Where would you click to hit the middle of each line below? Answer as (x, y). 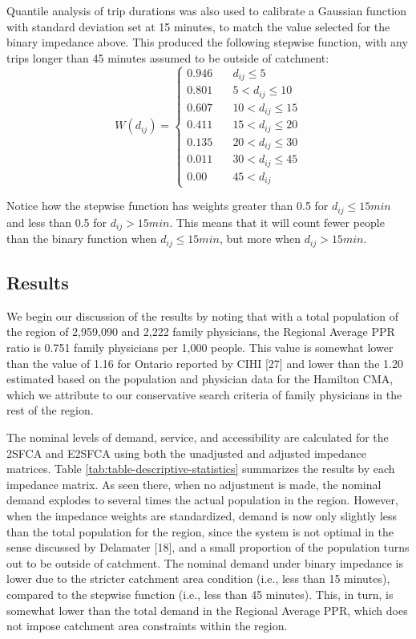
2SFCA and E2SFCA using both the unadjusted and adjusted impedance (186, 453)
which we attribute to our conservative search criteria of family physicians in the (204, 394)
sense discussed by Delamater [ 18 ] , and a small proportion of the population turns (208, 547)
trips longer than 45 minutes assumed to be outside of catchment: (168, 57)
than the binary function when (82, 239)
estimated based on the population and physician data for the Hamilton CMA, (200, 379)
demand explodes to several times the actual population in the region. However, (202, 500)
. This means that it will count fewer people (277, 222)
